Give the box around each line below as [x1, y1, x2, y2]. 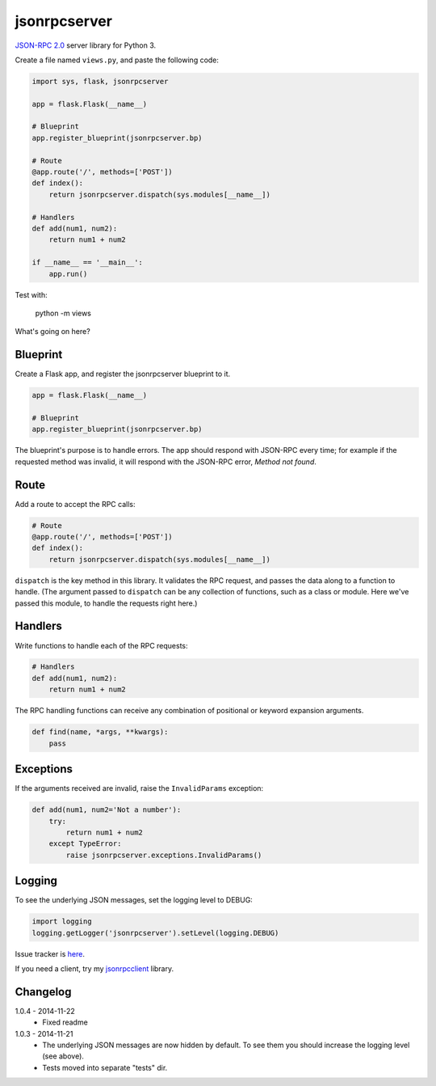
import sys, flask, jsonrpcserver [31, 77, 169, 86]
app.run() [48, 269, 88, 278]
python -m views [35, 308, 92, 318]
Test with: [15, 289, 48, 299]
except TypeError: [48, 839, 122, 848]
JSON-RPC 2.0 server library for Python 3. [15, 40, 157, 50]
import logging [31, 917, 92, 926]
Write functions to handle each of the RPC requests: [15, 640, 189, 650]
